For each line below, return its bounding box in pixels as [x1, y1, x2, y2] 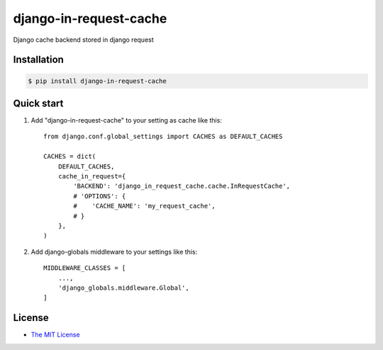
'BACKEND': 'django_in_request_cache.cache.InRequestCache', [73, 182, 291, 191]
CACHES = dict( [43, 152, 96, 161]
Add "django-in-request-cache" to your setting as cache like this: [30, 116, 223, 125]
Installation [13, 54, 64, 66]
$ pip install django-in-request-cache [28, 77, 167, 85]
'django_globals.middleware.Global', [57, 283, 189, 292]
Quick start [13, 97, 64, 109]
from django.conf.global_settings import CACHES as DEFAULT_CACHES [43, 132, 283, 141]
